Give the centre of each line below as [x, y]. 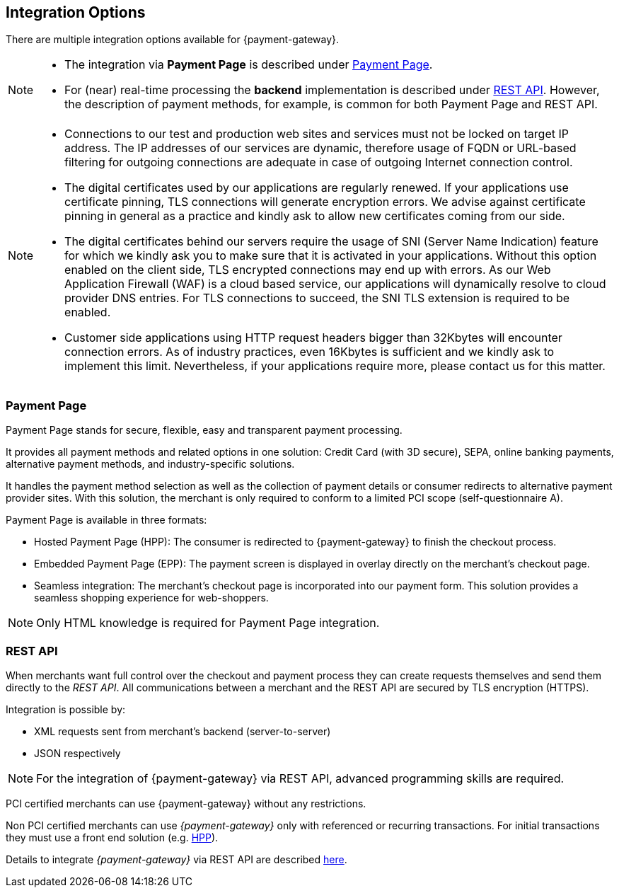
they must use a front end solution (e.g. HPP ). [112, 837]
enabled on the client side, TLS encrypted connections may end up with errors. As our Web [308, 270]
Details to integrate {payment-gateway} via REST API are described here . [177, 859]
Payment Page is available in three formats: [106, 520]
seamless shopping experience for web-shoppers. [151, 598]
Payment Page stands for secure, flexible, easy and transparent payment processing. [204, 430]
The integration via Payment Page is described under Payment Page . [249, 65]
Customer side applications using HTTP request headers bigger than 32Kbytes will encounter [313, 338]
